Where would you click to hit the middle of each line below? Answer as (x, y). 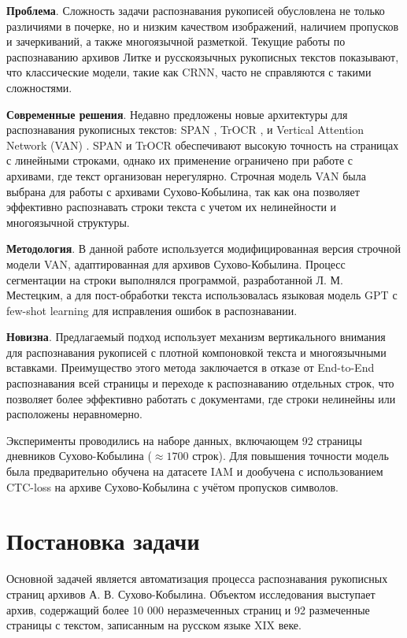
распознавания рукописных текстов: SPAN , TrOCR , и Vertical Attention (185, 130)
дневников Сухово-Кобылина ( (79, 456)
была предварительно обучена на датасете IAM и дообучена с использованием (195, 471)
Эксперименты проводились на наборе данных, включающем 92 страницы (184, 440)
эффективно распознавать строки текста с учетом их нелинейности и (172, 207)
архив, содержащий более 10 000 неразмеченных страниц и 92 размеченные (188, 609)
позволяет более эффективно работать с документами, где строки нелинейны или (201, 398)
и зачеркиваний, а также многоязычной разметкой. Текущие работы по (176, 41)
